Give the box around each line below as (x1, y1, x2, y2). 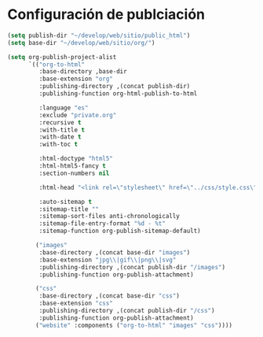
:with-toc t (38, 140, 79, 149)
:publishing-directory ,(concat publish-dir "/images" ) (38, 263, 225, 271)
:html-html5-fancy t (38, 162, 107, 170)
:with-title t (38, 126, 86, 134)
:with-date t (38, 133, 82, 141)
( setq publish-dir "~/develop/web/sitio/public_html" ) (7, 31, 191, 39)
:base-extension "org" (38, 75, 113, 83)
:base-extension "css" (38, 299, 113, 308)
